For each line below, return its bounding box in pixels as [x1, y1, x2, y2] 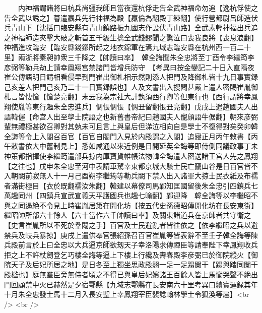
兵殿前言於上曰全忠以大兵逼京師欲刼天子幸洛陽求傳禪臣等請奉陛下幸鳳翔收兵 [4, 239, 258, 250]
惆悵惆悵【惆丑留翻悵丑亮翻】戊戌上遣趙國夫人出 [95, 101, 258, 111]
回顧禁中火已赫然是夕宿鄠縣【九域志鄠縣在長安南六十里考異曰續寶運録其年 [11, 279, 258, 289]
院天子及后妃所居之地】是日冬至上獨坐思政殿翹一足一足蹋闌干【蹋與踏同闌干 [4, 259, 258, 270]
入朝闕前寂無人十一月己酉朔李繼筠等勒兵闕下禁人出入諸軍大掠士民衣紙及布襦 [4, 170, 258, 181]
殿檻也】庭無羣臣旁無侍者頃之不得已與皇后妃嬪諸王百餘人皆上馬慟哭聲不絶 [4, 269, 251, 280]
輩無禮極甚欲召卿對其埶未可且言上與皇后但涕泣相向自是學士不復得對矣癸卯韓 [4, 121, 258, 132]
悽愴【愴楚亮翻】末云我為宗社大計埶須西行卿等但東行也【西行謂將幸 [25, 91, 251, 102]
